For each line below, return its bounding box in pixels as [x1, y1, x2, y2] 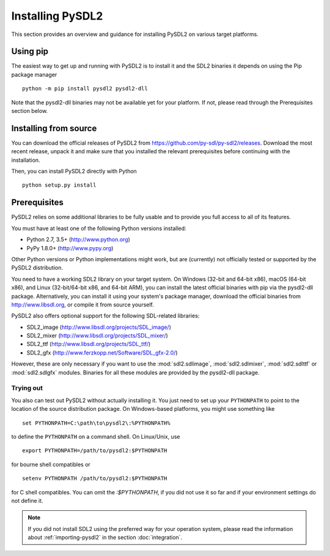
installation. [11, 156, 40, 164]
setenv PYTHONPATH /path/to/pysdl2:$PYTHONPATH [22, 475, 167, 482]
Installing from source [11, 123, 97, 134]
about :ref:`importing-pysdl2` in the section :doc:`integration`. [28, 534, 183, 541]
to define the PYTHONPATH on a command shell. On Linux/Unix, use [11, 433, 180, 440]
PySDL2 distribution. [11, 264, 64, 272]
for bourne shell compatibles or [11, 461, 91, 468]
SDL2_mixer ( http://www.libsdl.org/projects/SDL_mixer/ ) [26, 332, 168, 339]
